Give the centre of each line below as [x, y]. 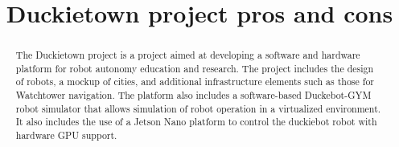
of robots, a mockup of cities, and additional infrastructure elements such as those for [195, 82]
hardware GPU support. [66, 135]
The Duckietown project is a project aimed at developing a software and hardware [188, 55]
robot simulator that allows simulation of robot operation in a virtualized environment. [198, 108]
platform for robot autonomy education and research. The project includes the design [195, 68]
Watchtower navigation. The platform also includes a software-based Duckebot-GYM [193, 95]
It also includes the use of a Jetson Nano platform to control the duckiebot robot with [196, 122]
